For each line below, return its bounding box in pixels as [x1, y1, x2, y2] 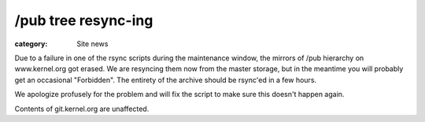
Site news [76, 39, 109, 48]
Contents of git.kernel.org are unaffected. [14, 104, 150, 113]
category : [14, 39, 48, 48]
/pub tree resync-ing [14, 12, 153, 29]
